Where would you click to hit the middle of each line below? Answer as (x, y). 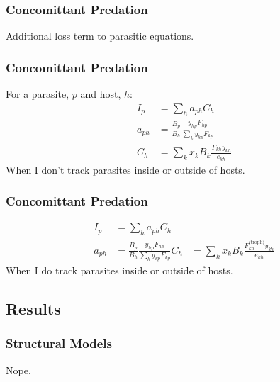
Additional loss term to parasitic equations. (100, 36)
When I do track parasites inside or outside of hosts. (119, 270)
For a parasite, (38, 94)
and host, (101, 94)
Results (33, 309)
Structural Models (59, 343)
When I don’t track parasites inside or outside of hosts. (125, 169)
